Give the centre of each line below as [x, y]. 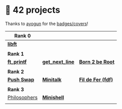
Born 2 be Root [97, 62]
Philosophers [23, 97]
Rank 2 [16, 72]
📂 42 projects [33, 10]
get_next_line [58, 62]
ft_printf [17, 62]
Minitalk [52, 80]
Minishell [53, 97]
